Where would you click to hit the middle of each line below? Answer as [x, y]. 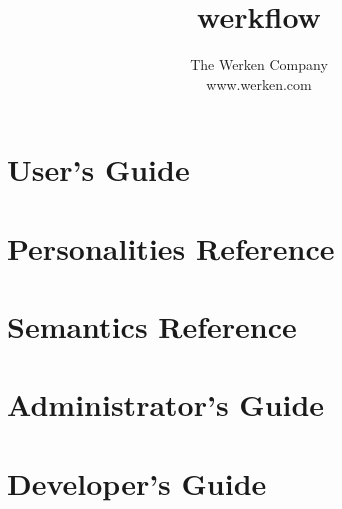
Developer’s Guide [137, 482]
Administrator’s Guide [166, 404]
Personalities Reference [171, 247]
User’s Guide [98, 169]
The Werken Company [259, 64]
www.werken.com [259, 83]
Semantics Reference [152, 326]
